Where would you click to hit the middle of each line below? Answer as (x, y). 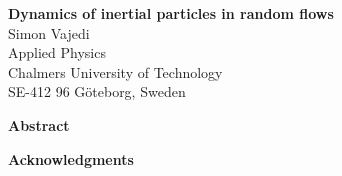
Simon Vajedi (49, 32)
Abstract (39, 124)
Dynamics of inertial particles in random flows (171, 13)
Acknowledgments (71, 158)
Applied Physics (57, 52)
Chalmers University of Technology (115, 71)
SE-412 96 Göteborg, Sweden (97, 91)
